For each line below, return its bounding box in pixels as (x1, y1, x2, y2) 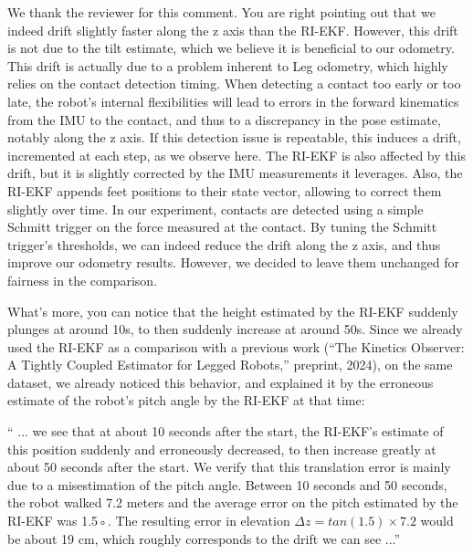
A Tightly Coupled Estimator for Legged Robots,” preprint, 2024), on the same (7, 355, 453, 374)
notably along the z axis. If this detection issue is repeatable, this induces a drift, (7, 128, 461, 147)
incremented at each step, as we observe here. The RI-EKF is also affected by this (7, 145, 466, 164)
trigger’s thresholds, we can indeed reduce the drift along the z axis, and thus (7, 235, 441, 254)
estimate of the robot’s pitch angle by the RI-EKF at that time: (7, 391, 365, 410)
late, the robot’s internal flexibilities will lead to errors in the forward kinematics (7, 91, 459, 110)
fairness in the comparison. (7, 270, 158, 289)
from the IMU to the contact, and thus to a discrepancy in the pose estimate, (7, 110, 441, 129)
